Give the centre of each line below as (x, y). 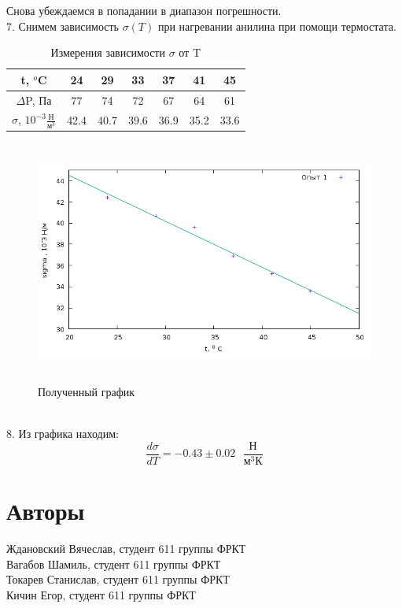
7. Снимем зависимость (63, 26)
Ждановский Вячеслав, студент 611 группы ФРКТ (126, 549)
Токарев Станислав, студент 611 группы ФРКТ (118, 579)
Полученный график (87, 392)
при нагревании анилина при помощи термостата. (277, 26)
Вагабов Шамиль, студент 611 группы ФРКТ (114, 564)
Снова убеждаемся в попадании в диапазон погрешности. (144, 10)
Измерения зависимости (108, 52)
